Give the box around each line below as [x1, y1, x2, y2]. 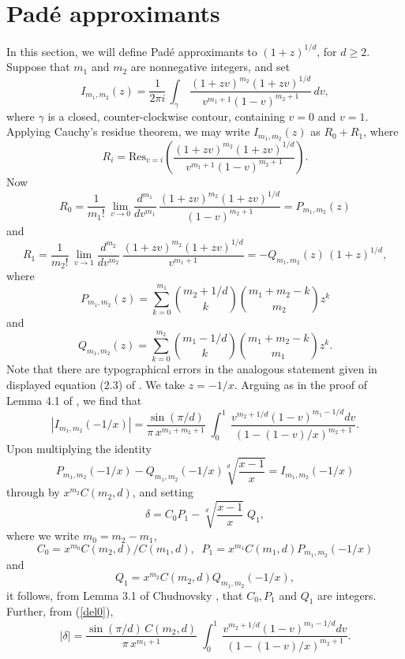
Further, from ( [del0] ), [6, 603, 114, 620]
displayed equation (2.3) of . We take [6, 376, 186, 392]
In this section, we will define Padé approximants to [6, 43, 257, 59]
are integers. [317, 586, 377, 603]
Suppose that [6, 58, 70, 75]
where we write [6, 527, 80, 544]
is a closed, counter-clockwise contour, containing [47, 107, 285, 124]
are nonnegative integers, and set [130, 58, 291, 75]
